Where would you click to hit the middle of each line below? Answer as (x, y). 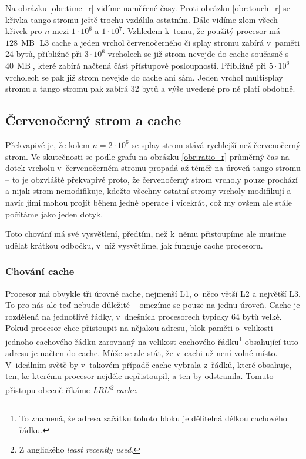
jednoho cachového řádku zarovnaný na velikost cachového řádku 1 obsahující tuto (152, 340)
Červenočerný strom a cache (93, 120)
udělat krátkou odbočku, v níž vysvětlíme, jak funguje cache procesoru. (134, 245)
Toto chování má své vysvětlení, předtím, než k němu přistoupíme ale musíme (146, 234)
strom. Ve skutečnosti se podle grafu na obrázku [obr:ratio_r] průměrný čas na (147, 156)
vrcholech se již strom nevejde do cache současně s (198, 54)
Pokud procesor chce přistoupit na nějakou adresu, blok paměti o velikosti (139, 328)
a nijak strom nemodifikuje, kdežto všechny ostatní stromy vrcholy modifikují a (148, 191)
